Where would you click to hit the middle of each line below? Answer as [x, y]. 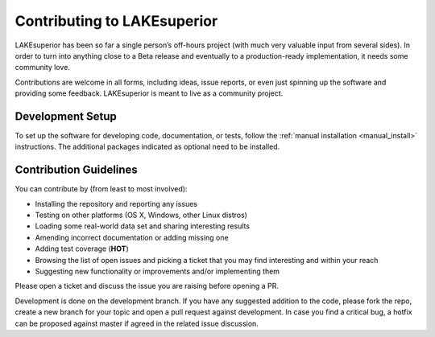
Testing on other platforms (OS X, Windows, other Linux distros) [141, 215]
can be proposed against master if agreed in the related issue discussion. [137, 323]
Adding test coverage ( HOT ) [82, 249]
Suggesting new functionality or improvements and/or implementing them [157, 271]
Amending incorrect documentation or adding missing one [132, 237]
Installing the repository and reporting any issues [116, 203]
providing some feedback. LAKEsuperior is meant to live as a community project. [149, 93]
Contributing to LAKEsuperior [116, 21]
